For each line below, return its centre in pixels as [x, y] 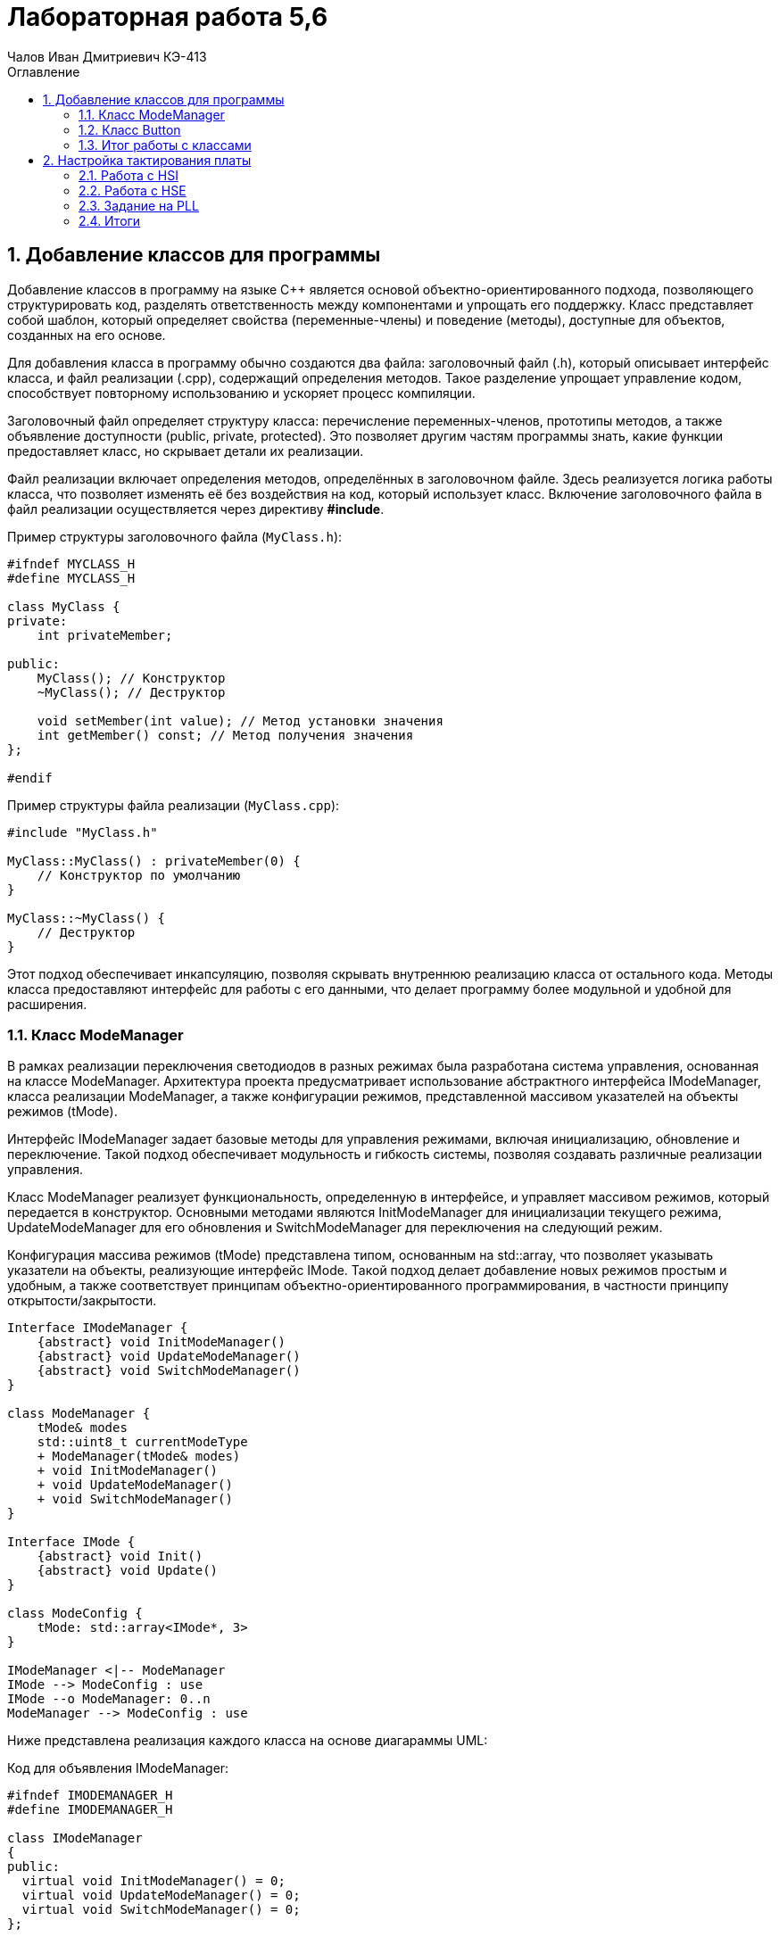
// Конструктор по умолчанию [139, 875]
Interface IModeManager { [98, 1328]
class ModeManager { [79, 1414]
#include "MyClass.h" [83, 832]
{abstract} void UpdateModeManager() [169, 1357]
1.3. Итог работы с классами [165, 145]
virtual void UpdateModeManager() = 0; [161, 1896]
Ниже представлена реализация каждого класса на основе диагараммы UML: [248, 1741]
